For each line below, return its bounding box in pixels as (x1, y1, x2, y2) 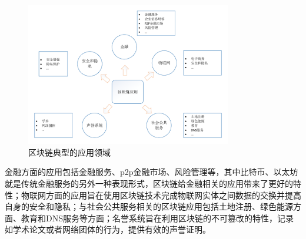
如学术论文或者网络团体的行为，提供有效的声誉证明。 (5, 223, 211, 235)
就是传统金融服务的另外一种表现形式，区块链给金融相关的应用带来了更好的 (5, 177, 293, 189)
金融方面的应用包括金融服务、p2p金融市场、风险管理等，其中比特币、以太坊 (5, 166, 298, 178)
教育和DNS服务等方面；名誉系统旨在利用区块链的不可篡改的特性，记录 (21, 211, 294, 224)
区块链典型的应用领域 (28, 146, 111, 158)
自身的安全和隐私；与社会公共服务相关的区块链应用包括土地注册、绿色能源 (5, 200, 293, 213)
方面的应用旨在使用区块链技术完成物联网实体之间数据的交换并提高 (45, 188, 301, 201)
